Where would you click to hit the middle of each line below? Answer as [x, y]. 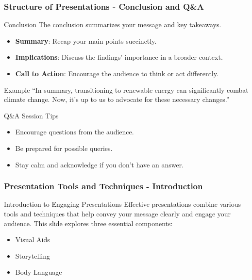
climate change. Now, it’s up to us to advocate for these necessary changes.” [117, 99]
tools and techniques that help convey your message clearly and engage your [118, 213]
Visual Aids [33, 239]
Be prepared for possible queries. [64, 148]
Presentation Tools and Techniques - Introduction [103, 186]
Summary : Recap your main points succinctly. [86, 41]
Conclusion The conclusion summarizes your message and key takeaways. [113, 25]
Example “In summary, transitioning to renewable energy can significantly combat [126, 90]
